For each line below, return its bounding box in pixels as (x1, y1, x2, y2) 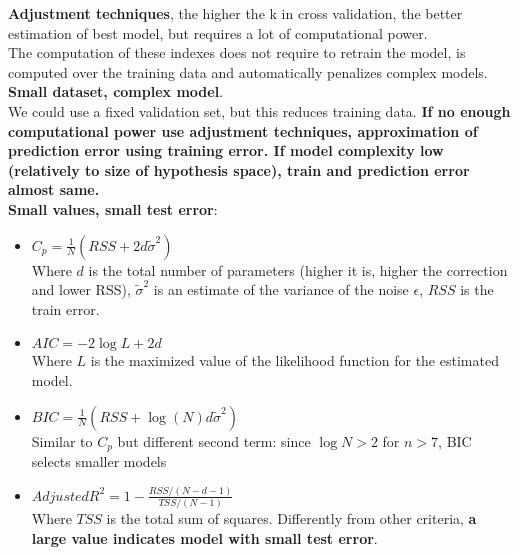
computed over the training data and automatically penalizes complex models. (8, 61, 488, 82)
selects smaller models (31, 450, 167, 471)
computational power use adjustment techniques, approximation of (8, 120, 478, 141)
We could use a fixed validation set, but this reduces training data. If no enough (8, 100, 511, 121)
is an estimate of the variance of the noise (153, 279, 409, 300)
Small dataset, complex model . (8, 81, 224, 102)
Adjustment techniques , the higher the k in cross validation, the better (8, 3, 463, 23)
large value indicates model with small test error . (31, 527, 378, 548)
